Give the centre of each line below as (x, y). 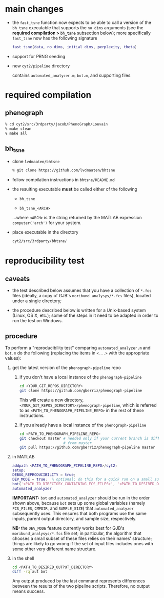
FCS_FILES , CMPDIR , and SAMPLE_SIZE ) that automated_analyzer (73, 508)
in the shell (23, 558)
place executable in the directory (45, 232)
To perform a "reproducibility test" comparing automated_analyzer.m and (78, 348)
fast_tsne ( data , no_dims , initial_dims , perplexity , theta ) (75, 47)
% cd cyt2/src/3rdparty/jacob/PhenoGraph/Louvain (57, 124)
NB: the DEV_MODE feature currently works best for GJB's (68, 528)
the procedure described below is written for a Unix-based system (79, 310)
